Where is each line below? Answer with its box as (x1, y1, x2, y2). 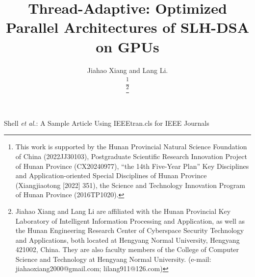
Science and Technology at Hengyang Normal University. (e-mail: (15, 254, 211, 264)
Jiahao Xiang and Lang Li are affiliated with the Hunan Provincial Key (15, 206, 231, 216)
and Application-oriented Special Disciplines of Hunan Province (15, 170, 207, 181)
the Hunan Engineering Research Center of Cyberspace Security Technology (15, 225, 244, 235)
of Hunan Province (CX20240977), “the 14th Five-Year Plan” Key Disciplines (15, 161, 249, 171)
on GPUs (96, 36, 159, 56)
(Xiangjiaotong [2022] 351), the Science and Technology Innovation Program (15, 180, 245, 190)
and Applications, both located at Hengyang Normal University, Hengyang (15, 234, 240, 245)
